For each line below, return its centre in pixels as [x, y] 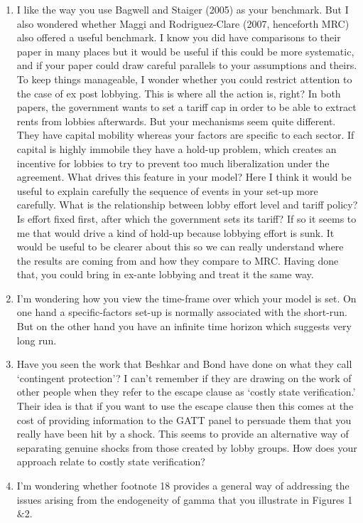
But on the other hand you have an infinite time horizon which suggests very [184, 326]
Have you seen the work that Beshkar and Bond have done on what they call [184, 364]
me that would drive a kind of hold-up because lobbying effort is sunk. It [175, 232]
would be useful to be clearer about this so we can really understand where [180, 247]
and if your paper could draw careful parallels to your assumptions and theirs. [187, 65]
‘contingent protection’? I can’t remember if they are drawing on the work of [184, 377]
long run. [37, 340]
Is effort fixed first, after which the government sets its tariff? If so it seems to [186, 218]
